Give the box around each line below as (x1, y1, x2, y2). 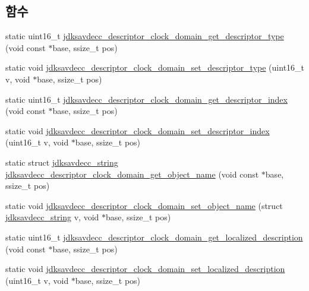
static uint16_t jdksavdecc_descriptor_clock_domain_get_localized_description (5, 230, 303, 243)
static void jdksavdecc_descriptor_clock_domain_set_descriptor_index (5, 124, 270, 137)
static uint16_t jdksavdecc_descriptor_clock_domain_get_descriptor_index (5, 93, 288, 105)
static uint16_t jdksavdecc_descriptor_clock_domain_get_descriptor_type (5, 30, 284, 42)
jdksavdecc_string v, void (5, 211, 99, 223)
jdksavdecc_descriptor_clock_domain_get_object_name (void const (5, 167, 259, 180)
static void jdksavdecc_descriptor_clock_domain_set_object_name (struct (5, 199, 283, 211)
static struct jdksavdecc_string (5, 156, 118, 168)
